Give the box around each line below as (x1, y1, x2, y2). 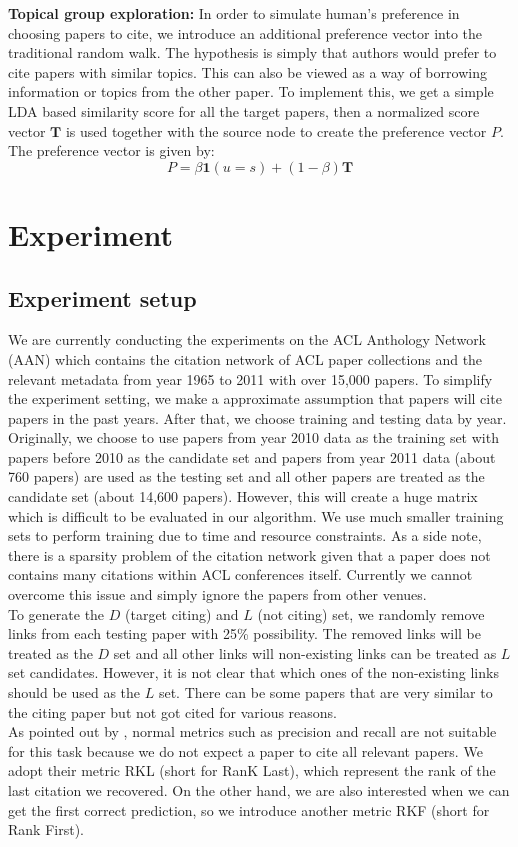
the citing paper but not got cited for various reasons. (8, 701, 338, 722)
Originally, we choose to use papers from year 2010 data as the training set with (8, 427, 499, 448)
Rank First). (8, 819, 84, 840)
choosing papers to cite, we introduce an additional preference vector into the (8, 22, 483, 43)
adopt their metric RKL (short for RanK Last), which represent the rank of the (8, 760, 496, 781)
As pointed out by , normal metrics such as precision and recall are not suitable (8, 721, 497, 742)
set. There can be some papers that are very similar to (158, 682, 493, 703)
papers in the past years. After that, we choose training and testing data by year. (8, 407, 507, 428)
